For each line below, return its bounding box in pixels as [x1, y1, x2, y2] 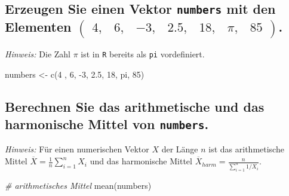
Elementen [5, 17, 72, 36]
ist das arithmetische [208, 143, 284, 155]
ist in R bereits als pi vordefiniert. [81, 48, 205, 60]
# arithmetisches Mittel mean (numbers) [5, 179, 152, 191]
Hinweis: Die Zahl [5, 48, 70, 60]
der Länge [161, 143, 198, 155]
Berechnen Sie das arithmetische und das [5, 97, 265, 115]
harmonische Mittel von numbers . [5, 115, 209, 133]
